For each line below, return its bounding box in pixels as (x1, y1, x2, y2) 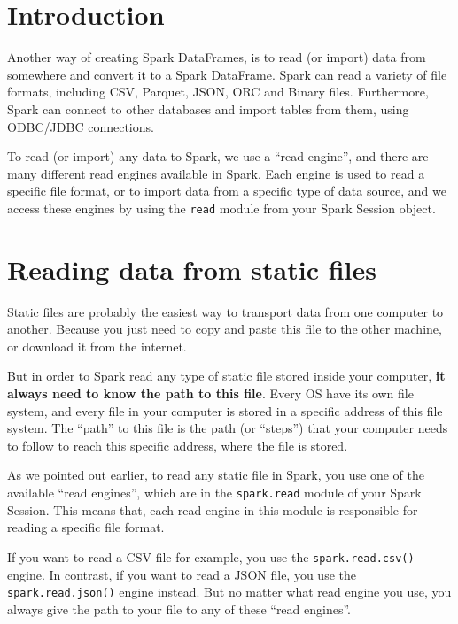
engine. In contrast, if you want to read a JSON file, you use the (7, 565, 356, 583)
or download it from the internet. (7, 336, 187, 355)
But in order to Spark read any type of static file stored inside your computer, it (7, 366, 446, 385)
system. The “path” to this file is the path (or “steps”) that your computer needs (7, 419, 448, 437)
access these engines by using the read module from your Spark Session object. (7, 198, 436, 217)
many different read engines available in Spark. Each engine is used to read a (7, 164, 425, 182)
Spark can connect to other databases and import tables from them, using (7, 99, 409, 118)
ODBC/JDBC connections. (7, 117, 154, 135)
